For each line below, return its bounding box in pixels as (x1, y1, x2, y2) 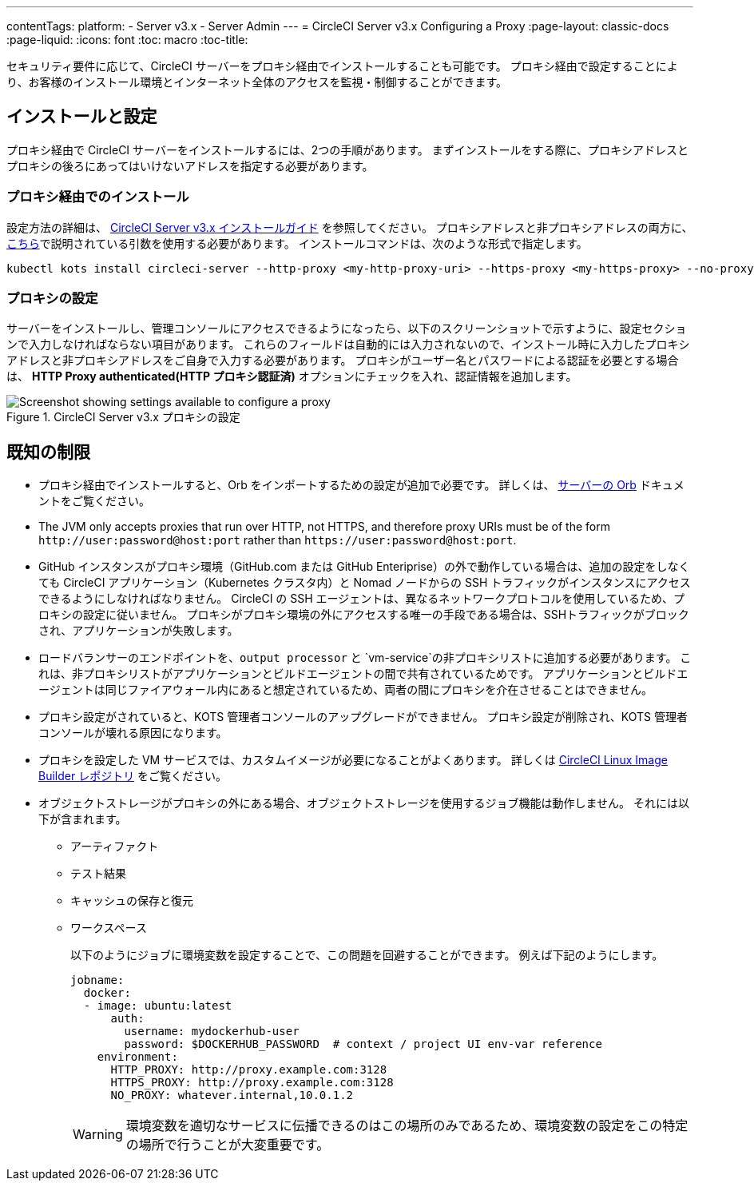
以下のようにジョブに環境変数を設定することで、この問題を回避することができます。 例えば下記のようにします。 (70, 948, 664, 962)
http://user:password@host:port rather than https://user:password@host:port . (38, 533, 517, 548)
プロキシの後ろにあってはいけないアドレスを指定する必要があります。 (6, 158, 374, 173)
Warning (73, 1126, 123, 1143)
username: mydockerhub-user (124, 1025, 300, 1038)
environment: (97, 1050, 178, 1064)
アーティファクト (70, 839, 159, 854)
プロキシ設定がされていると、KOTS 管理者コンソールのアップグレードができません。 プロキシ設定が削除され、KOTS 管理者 (38, 710, 689, 724)
